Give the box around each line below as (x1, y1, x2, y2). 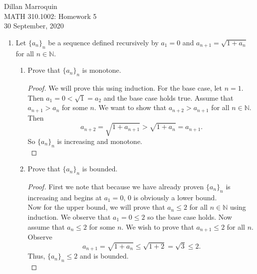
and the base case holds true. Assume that (103, 92, 234, 103)
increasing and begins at (27, 192, 102, 202)
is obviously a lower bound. (133, 192, 217, 202)
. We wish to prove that (121, 221, 194, 232)
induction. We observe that (27, 211, 111, 222)
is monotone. (82, 65, 121, 75)
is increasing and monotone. (57, 136, 142, 146)
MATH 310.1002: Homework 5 (4, 10, 97, 21)
